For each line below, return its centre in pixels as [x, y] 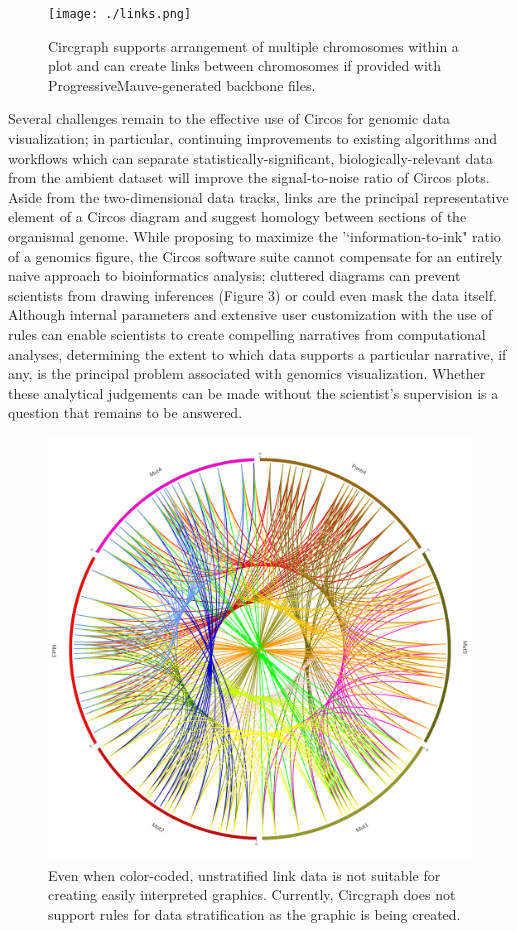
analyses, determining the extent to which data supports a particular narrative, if [257, 353]
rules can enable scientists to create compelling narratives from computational [247, 333]
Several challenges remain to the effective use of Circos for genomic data [229, 118]
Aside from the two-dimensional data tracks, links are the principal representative [258, 196]
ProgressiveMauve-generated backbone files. [182, 84]
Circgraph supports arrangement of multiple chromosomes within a [253, 45]
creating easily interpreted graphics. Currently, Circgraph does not [252, 894]
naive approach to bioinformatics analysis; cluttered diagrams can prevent [234, 275]
